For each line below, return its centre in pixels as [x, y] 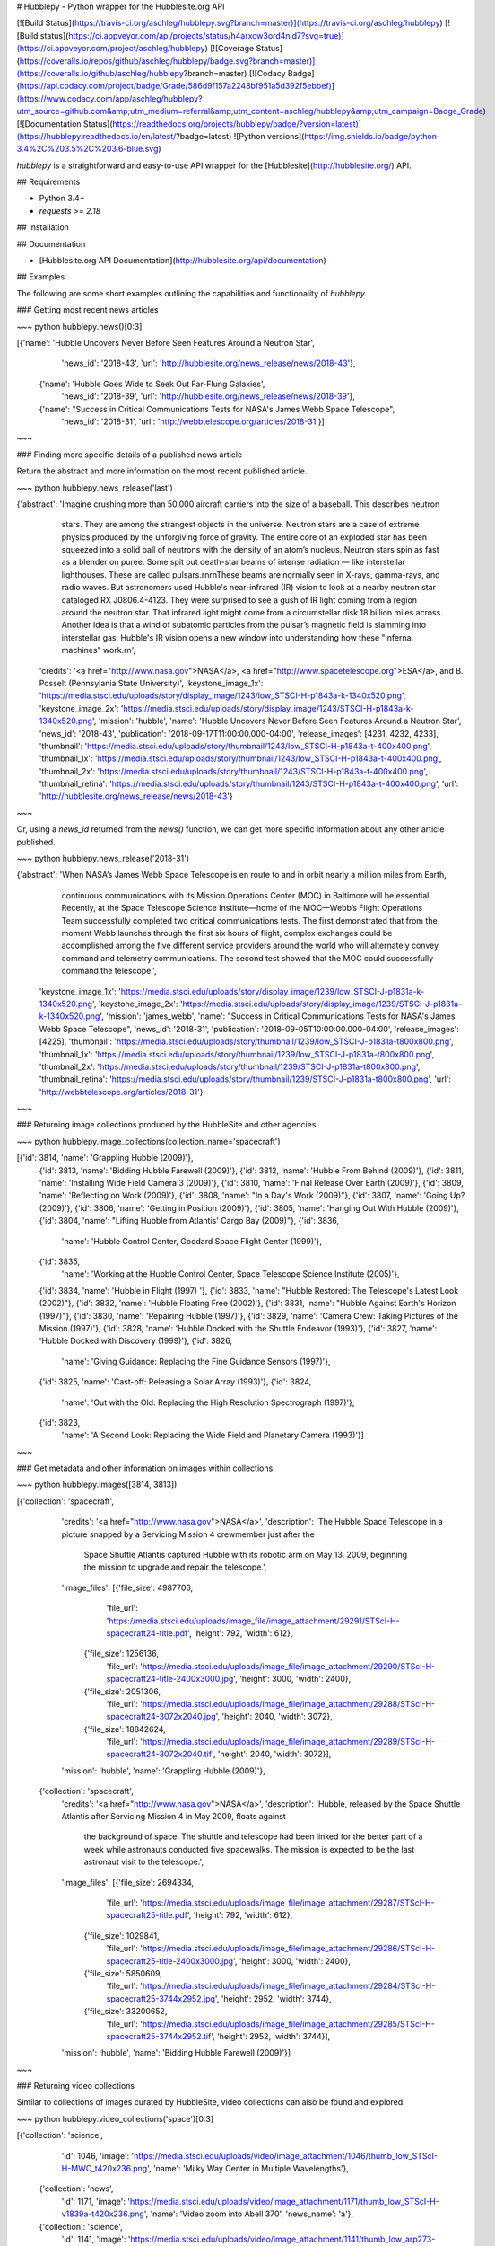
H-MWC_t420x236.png [104, 2169]
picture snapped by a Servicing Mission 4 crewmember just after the [188, 1534]
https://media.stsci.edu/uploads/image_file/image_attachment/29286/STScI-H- [289, 1949]
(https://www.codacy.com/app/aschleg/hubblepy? [109, 98]
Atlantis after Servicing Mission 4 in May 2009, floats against [174, 1817]
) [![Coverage [230, 49]
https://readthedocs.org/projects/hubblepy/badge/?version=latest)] [237, 124]
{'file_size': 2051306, [122, 1691]
